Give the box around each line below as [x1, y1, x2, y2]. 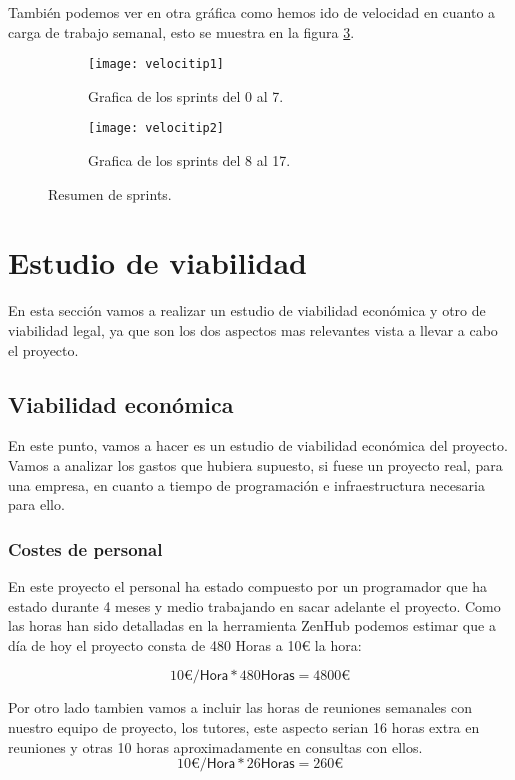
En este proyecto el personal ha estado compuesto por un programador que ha [8, 575, 488, 596]
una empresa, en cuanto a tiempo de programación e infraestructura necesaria [8, 474, 485, 495]
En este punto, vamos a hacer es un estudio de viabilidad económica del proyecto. [8, 435, 508, 456]
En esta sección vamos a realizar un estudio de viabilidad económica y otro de [8, 300, 486, 321]
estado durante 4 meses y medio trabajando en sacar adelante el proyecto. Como [8, 595, 501, 616]
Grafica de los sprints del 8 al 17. [88, 150, 291, 171]
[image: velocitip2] [88, 121, 225, 136]
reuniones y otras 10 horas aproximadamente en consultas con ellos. [8, 736, 423, 757]
